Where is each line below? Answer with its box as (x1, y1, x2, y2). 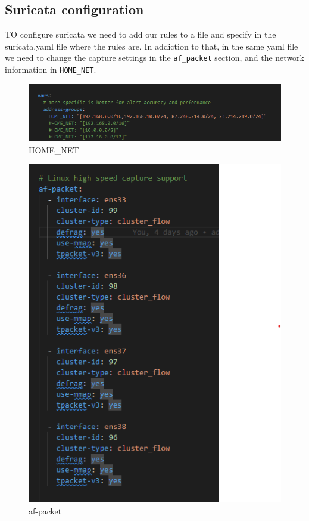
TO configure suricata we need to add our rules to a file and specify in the (5, 28, 276, 41)
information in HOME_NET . (5, 63, 96, 76)
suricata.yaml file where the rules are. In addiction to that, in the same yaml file (5, 39, 298, 52)
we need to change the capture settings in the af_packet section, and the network (5, 51, 304, 64)
